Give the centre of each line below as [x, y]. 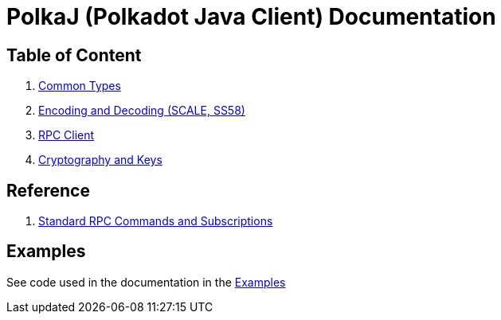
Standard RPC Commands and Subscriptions [156, 221]
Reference [48, 190]
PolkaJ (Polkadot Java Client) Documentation [251, 17]
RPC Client [67, 135]
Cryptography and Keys [100, 160]
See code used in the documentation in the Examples [146, 282]
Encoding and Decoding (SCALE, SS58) [142, 111]
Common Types [80, 86]
